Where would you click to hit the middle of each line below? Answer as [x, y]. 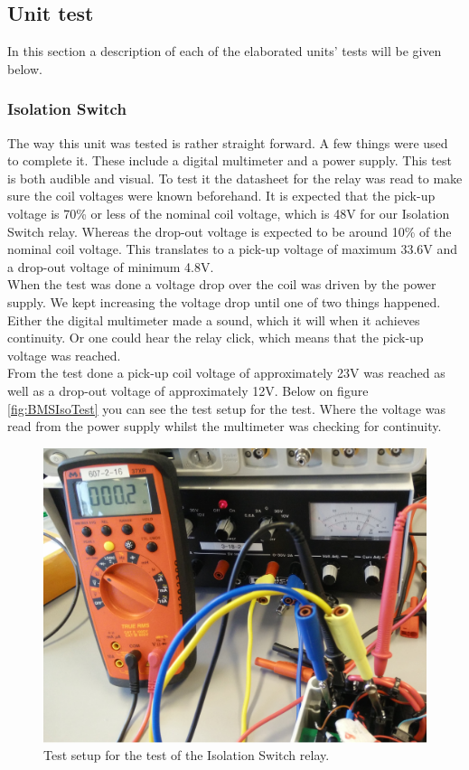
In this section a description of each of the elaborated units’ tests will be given [225, 51]
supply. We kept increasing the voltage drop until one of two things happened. [224, 301]
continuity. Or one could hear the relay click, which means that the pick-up [216, 338]
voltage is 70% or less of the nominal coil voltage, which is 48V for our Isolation [229, 213]
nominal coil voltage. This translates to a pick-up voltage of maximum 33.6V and [233, 249]
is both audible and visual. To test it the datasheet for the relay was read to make [235, 178]
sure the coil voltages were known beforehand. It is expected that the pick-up [221, 196]
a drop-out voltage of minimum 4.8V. [111, 266]
